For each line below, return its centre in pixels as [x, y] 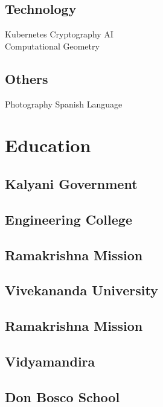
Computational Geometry [52, 46]
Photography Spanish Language [64, 104]
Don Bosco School [62, 396]
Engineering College [69, 219]
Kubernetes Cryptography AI [59, 34]
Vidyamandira [50, 361]
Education [48, 145]
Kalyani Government [71, 183]
